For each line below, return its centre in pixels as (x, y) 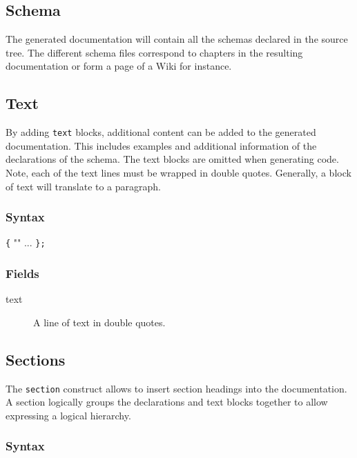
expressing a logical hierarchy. (68, 415)
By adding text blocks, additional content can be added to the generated (161, 132)
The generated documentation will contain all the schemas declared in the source (177, 39)
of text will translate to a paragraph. (83, 186)
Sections (36, 359)
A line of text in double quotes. (99, 322)
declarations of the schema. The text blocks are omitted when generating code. (172, 159)
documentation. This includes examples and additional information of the (161, 145)
